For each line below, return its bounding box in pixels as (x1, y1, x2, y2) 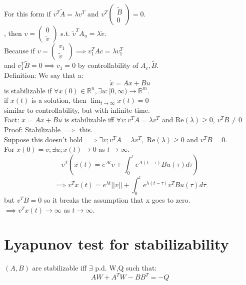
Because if (4, 45, 35, 55)
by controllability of (77, 60, 138, 70)
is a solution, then (31, 95, 86, 105)
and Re (161, 114, 184, 125)
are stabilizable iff (32, 263, 87, 273)
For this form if (4, 8, 51, 18)
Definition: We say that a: (4, 69, 83, 80)
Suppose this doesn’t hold (4, 134, 83, 144)
